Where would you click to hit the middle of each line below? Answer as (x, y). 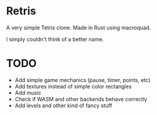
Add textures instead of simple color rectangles (73, 86)
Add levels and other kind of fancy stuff (63, 105)
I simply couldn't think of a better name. (55, 39)
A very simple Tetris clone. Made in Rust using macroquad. (78, 28)
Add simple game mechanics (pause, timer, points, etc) (83, 80)
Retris (21, 11)
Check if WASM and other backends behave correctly (81, 99)
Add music (28, 93)
